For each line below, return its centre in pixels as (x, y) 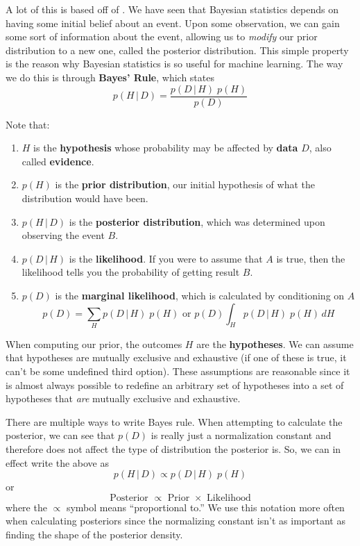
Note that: (28, 124)
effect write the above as (58, 462)
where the (26, 507)
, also (320, 148)
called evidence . (58, 161)
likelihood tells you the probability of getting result (131, 272)
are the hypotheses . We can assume (275, 344)
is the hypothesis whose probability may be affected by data (166, 148)
